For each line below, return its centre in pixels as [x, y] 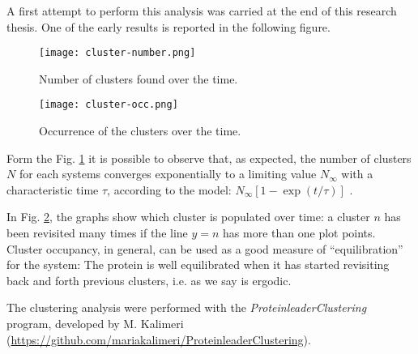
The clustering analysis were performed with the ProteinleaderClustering [187, 307]
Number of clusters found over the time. [139, 78]
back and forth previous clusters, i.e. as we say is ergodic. [149, 280]
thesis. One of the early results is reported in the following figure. [168, 26]
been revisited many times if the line [97, 233]
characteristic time [53, 189]
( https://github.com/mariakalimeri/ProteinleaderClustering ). [159, 339]
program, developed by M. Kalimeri [95, 324]
